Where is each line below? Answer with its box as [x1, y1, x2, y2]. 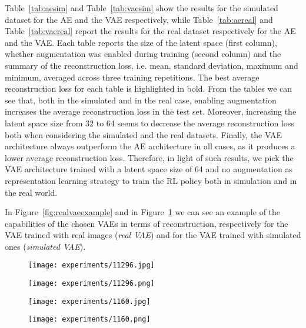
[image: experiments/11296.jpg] [28, 261, 155, 270]
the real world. [5, 186, 58, 198]
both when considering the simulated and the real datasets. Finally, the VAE [5, 128, 282, 140]
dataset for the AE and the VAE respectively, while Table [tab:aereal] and [5, 13, 273, 25]
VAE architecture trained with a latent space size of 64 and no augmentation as [5, 163, 292, 175]
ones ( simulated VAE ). [5, 240, 86, 252]
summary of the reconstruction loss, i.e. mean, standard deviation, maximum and [5, 59, 298, 71]
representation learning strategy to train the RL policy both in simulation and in [5, 174, 297, 186]
